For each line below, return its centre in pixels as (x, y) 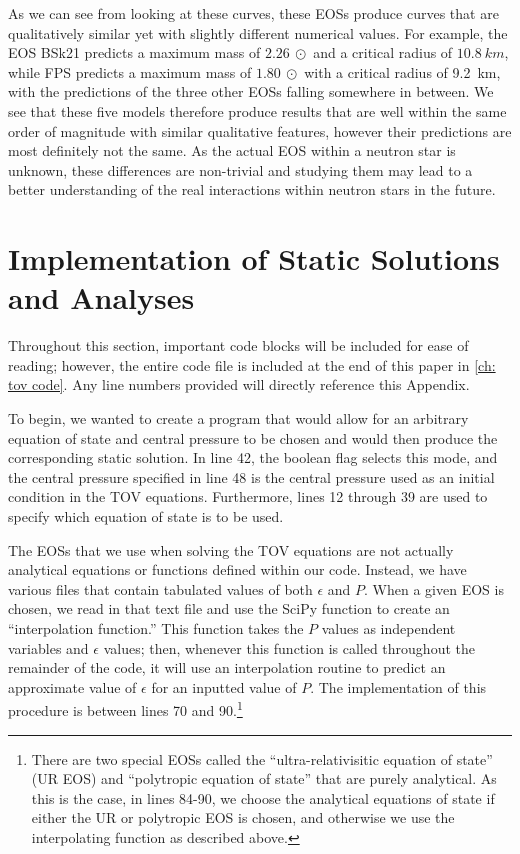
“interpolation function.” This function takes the (156, 627)
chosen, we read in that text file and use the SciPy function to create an (229, 608)
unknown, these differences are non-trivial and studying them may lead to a (240, 169)
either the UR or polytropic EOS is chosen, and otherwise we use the (243, 817)
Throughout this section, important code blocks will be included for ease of (238, 345)
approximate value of (72, 686)
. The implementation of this (398, 686)
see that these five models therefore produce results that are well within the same (257, 110)
